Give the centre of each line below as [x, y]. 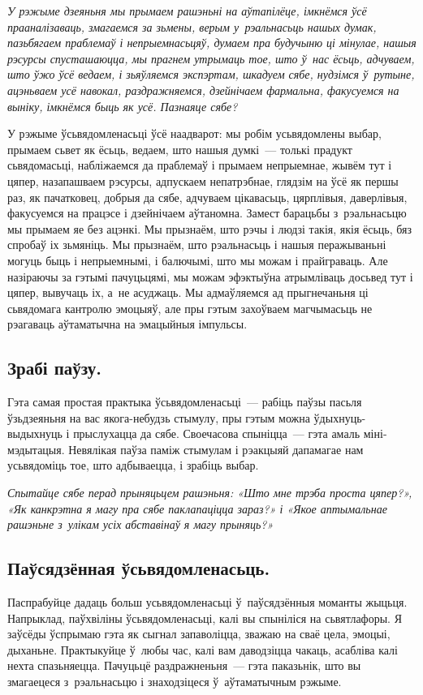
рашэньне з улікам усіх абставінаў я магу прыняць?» [140, 524]
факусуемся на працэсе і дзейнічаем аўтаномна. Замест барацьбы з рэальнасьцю [207, 213]
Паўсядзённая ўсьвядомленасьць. [139, 568]
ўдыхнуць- [340, 417]
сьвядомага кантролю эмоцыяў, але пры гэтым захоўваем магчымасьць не [190, 308]
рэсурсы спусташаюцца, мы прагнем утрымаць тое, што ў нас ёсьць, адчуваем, [211, 58]
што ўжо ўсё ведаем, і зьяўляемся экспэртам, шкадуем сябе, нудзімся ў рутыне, [211, 74]
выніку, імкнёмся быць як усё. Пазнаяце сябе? [123, 106]
